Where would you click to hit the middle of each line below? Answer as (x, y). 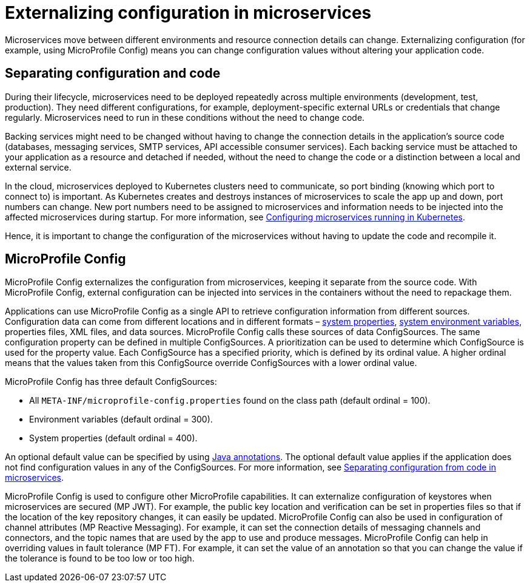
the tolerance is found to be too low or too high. (100, 558)
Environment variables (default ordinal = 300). (121, 419)
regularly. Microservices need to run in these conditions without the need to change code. (185, 117)
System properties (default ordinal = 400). (113, 438)
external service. (38, 167)
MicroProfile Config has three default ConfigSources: (111, 382)
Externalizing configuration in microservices (188, 13)
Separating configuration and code (113, 73)
